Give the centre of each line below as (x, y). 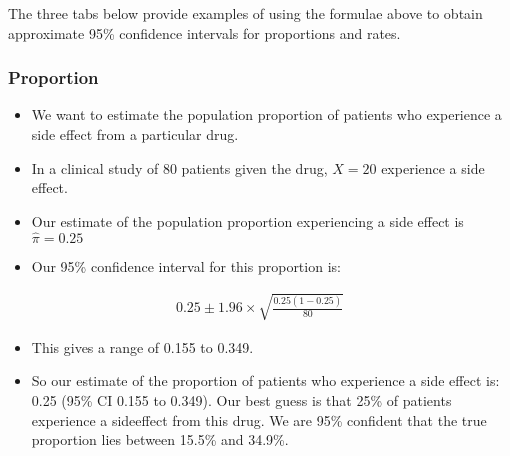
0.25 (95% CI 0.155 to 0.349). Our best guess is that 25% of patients (241, 399)
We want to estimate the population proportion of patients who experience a (266, 114)
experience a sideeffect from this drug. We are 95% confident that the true (259, 419)
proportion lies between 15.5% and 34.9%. (160, 439)
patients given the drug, (254, 167)
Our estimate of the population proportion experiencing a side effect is (247, 220)
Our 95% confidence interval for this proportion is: (186, 265)
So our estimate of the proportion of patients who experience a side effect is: (265, 380)
